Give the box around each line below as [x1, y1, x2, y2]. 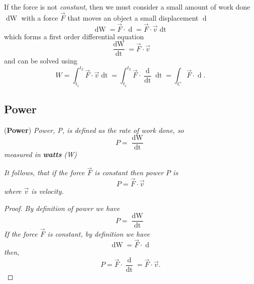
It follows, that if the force [4, 167, 85, 178]
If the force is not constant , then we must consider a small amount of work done [4, 2, 250, 12]
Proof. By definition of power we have [4, 202, 120, 213]
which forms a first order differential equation [4, 31, 144, 41]
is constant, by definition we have [47, 228, 150, 239]
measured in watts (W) [4, 149, 77, 160]
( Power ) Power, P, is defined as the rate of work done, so [4, 124, 184, 135]
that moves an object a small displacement [67, 12, 199, 23]
